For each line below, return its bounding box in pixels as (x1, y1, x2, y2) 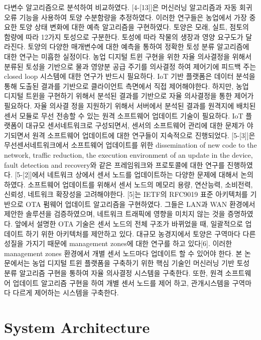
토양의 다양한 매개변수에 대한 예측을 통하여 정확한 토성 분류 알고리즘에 (28, 41, 249, 52)
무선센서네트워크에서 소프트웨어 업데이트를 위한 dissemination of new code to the (4, 140, 257, 150)
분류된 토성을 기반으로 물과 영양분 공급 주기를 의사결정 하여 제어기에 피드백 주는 (4, 61, 256, 71)
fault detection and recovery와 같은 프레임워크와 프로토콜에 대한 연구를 (4, 159, 225, 170)
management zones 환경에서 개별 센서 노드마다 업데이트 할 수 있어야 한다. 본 (4, 248, 242, 258)
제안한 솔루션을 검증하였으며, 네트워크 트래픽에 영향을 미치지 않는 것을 (4, 208, 225, 219)
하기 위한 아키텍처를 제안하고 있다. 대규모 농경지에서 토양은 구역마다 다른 (26, 228, 256, 239)
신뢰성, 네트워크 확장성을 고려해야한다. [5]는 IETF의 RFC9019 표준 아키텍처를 (4, 189, 248, 199)
